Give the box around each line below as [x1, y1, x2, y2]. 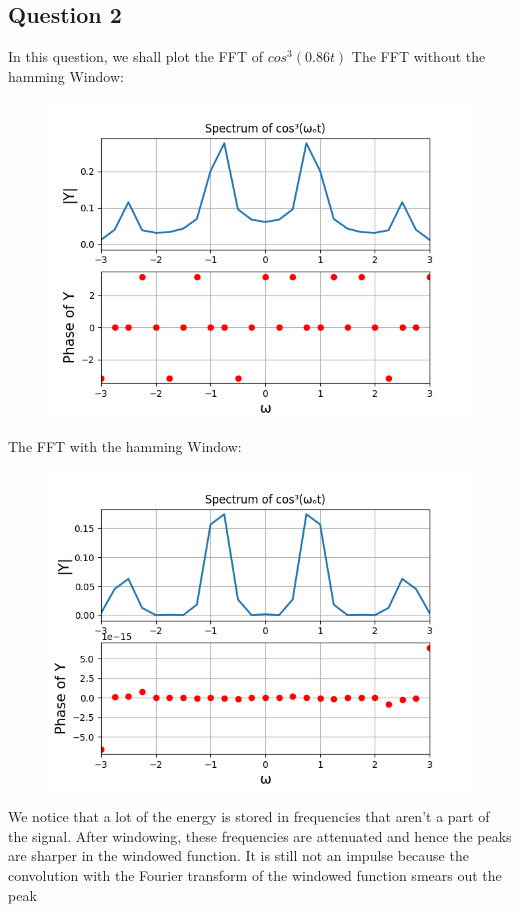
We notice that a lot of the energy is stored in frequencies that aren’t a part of [8, 806, 490, 827]
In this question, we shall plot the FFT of [8, 46, 263, 67]
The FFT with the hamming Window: [8, 435, 242, 456]
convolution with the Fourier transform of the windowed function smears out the [8, 864, 502, 885]
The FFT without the [351, 46, 486, 67]
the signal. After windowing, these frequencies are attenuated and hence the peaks [8, 825, 512, 846]
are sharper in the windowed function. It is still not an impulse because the [8, 845, 469, 866]
